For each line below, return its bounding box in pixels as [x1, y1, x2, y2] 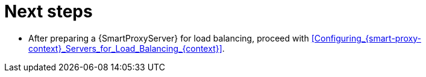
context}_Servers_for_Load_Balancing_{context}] [28, 43, 222, 54]
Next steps [4, 1, 93, 22]
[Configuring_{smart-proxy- [311, 32, 421, 43]
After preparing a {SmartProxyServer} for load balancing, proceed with [28, 32, 309, 43]
